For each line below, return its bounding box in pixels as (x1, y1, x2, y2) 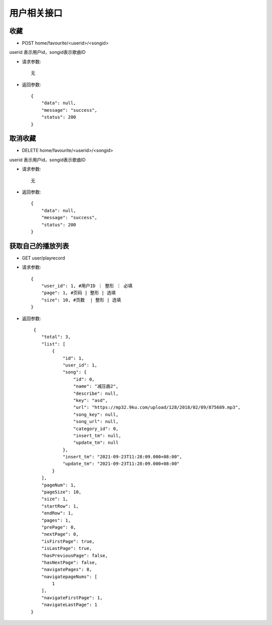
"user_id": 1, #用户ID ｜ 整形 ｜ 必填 (41, 283, 133, 289)
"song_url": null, (73, 419, 119, 425)
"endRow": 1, (41, 510, 74, 516)
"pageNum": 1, (41, 482, 77, 488)
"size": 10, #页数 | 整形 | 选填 (41, 297, 121, 303)
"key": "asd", (73, 397, 108, 403)
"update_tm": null (73, 440, 119, 446)
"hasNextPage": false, (41, 560, 98, 565)
